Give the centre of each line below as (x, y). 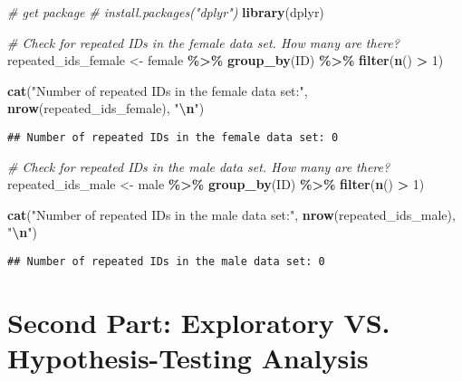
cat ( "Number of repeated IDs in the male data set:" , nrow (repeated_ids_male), (231, 214)
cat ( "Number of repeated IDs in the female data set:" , (158, 90)
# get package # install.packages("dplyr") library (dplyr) (166, 12)
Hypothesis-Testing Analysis (188, 358)
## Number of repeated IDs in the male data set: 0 (166, 262)
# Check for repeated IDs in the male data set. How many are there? (199, 166)
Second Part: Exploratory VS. (199, 322)
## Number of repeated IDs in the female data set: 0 (173, 137)
